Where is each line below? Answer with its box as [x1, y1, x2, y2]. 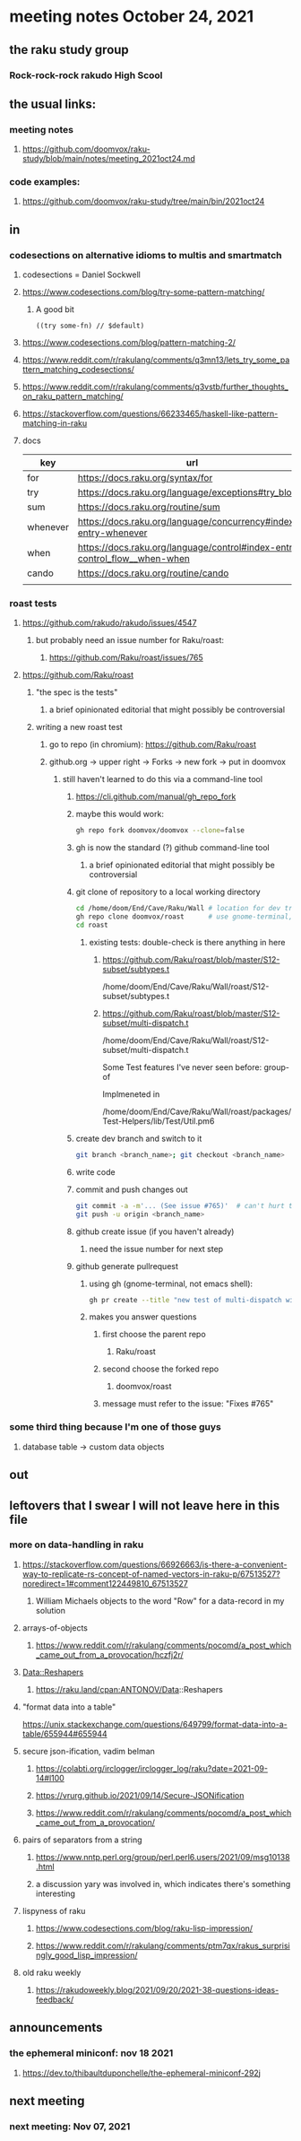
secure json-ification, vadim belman [21, 1745, 155, 1756]
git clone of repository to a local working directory [75, 886, 262, 898]
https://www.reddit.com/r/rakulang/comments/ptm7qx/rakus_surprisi [35, 1940, 290, 1951]
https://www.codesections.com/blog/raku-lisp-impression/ [35, 1922, 254, 1934]
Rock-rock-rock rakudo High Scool [9, 69, 163, 82]
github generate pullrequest [75, 1260, 179, 1271]
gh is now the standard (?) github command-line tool [75, 842, 271, 853]
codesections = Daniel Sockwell [21, 269, 141, 280]
